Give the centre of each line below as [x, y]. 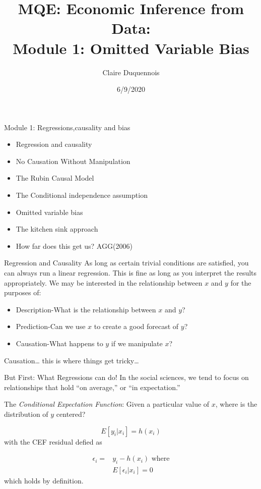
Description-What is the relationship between [86, 309]
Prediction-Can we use [51, 326]
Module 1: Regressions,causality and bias [67, 127]
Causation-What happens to [59, 343]
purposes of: [23, 292]
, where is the [236, 404]
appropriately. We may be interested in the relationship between [103, 282]
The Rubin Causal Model [55, 178]
